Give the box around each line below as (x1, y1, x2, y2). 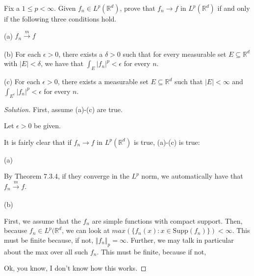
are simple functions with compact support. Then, (92, 215, 243, 226)
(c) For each (4, 76, 40, 87)
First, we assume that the (4, 215, 81, 226)
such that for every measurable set (123, 48, 227, 59)
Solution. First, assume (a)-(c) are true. (4, 104, 123, 114)
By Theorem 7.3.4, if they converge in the (4, 171, 129, 181)
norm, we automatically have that (141, 171, 243, 181)
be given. (34, 120, 61, 131)
